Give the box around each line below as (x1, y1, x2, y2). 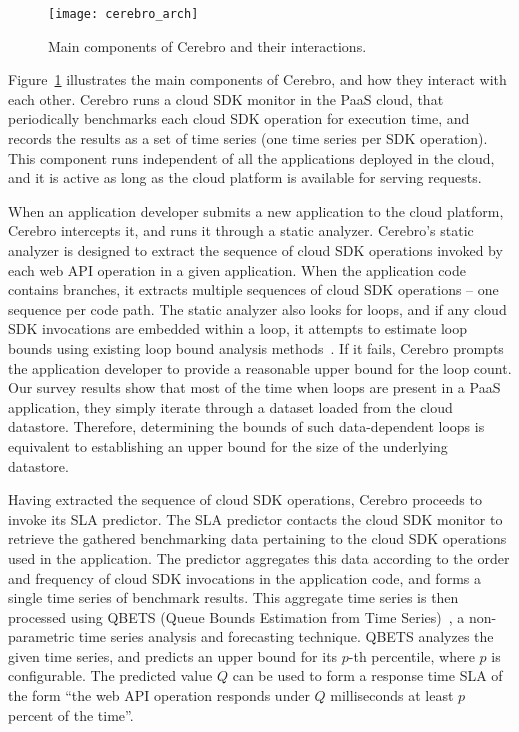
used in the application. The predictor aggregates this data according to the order (8, 547, 510, 568)
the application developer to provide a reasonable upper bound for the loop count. (8, 357, 512, 378)
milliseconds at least (330, 685, 454, 706)
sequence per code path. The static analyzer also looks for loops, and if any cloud (8, 298, 507, 319)
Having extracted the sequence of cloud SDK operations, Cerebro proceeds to (8, 489, 482, 510)
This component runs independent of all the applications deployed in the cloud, (8, 147, 495, 168)
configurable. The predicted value (8, 665, 213, 686)
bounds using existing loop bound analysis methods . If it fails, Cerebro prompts (8, 337, 504, 358)
